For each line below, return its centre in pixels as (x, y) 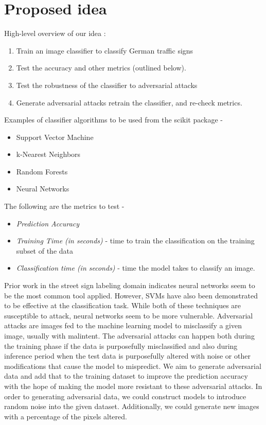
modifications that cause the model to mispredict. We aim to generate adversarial (133, 366)
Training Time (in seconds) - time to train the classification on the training (135, 241)
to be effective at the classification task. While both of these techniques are (123, 305)
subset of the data (45, 250)
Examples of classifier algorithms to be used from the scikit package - (114, 120)
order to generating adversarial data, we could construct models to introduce (125, 396)
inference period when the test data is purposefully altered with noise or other (127, 356)
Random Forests (42, 171)
